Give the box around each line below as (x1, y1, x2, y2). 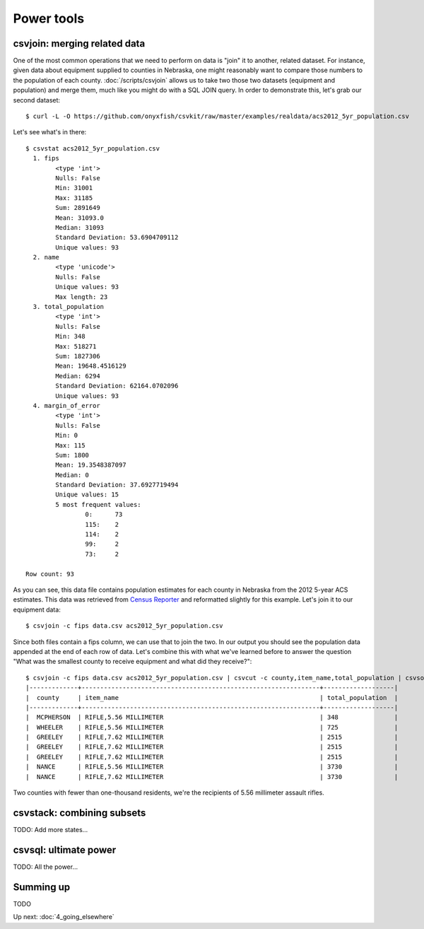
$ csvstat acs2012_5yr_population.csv (25, 144, 160, 152)
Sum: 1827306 (55, 352, 100, 360)
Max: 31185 (55, 194, 93, 201)
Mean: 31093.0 (55, 214, 105, 222)
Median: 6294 (55, 372, 100, 380)
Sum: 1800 (55, 451, 90, 459)
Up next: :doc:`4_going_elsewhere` (13, 913, 114, 921)
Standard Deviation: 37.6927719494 (55, 481, 179, 489)
